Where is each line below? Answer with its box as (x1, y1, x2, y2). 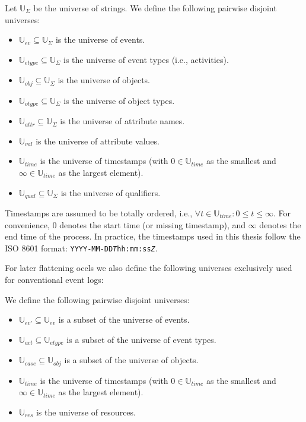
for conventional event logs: (5, 273, 104, 285)
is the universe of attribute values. (36, 134, 160, 147)
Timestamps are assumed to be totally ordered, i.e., (5, 206, 193, 219)
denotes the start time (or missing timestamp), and (59, 218, 246, 231)
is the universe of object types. (63, 94, 175, 106)
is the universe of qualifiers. (60, 186, 161, 199)
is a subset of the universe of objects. (64, 354, 199, 366)
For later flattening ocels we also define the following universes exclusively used (5, 262, 292, 274)
